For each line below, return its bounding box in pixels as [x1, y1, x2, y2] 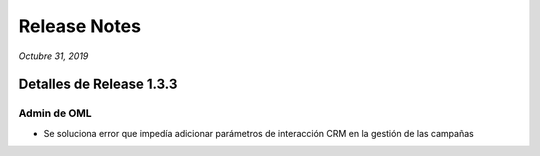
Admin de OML [18, 106, 92, 120]
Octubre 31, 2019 [18, 50, 89, 62]
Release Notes [18, 15, 142, 37]
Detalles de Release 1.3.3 [18, 76, 178, 93]
